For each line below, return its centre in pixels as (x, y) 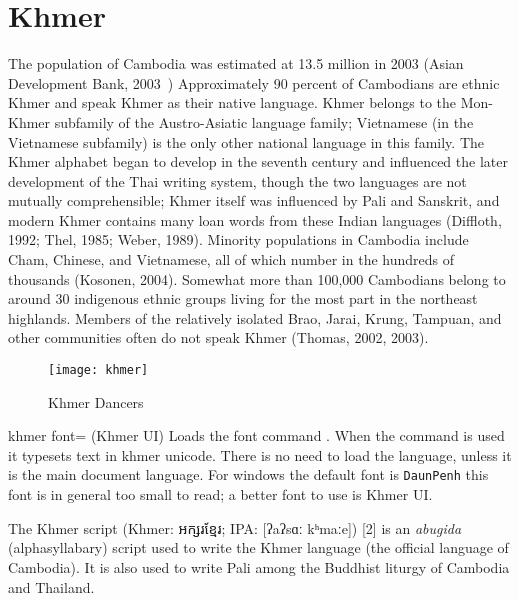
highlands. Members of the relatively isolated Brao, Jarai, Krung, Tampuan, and (255, 317)
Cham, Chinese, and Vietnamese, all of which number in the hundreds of (231, 259)
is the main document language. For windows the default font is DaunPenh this (248, 474)
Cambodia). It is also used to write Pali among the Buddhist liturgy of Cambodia (259, 566)
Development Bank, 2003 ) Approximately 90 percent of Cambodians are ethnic (254, 82)
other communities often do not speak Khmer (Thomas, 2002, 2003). (218, 337)
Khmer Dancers (96, 401)
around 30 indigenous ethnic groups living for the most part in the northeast (243, 298)
